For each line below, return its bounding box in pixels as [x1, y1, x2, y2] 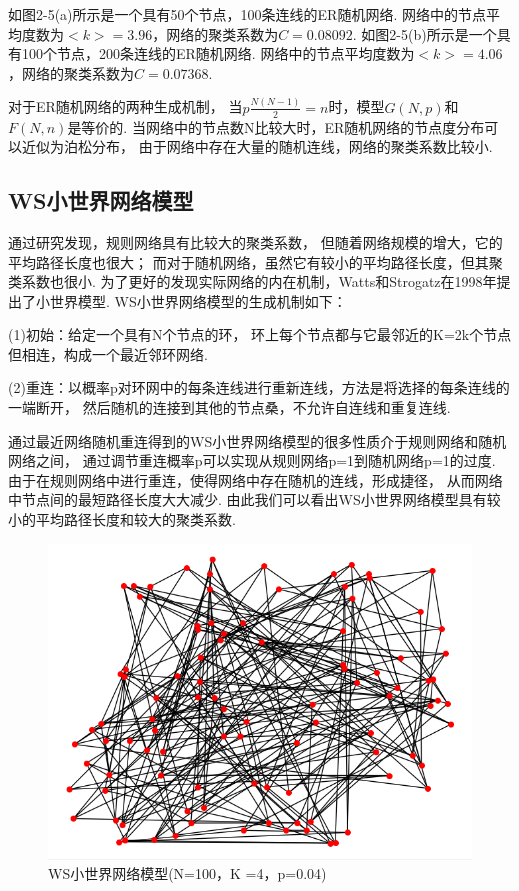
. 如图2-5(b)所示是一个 [352, 23, 497, 44]
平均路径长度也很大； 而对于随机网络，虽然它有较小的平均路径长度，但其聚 [8, 251, 503, 272]
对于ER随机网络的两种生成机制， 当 [8, 96, 243, 117]
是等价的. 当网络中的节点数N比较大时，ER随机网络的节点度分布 [67, 116, 485, 137]
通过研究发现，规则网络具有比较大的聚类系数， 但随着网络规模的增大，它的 [8, 231, 503, 252]
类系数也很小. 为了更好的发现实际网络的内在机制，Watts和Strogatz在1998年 [8, 271, 497, 292]
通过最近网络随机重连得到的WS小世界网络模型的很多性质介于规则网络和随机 [8, 430, 507, 451]
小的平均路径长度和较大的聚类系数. [8, 509, 236, 530]
